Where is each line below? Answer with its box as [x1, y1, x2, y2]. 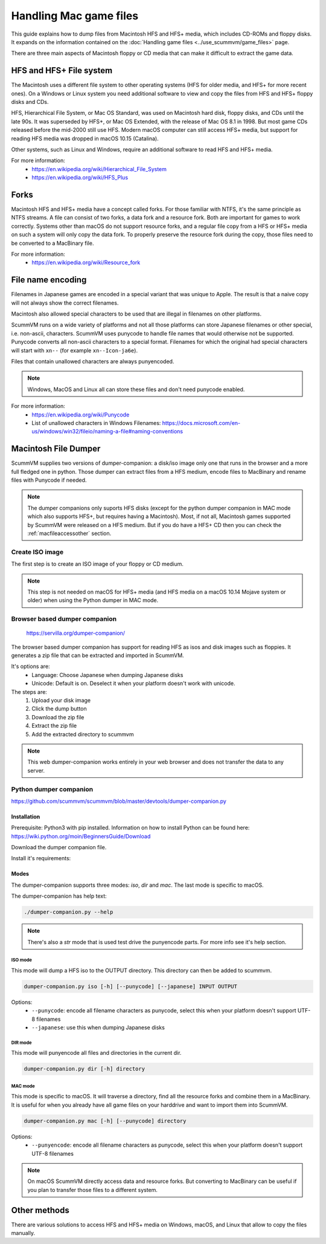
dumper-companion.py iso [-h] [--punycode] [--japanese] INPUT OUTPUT [24, 983, 238, 990]
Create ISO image [11, 548, 63, 556]
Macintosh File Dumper [11, 444, 101, 454]
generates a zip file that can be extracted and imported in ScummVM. [11, 652, 184, 659]
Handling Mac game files [11, 9, 139, 22]
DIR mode [11, 1040, 32, 1046]
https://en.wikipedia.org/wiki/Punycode [31, 411, 130, 418]
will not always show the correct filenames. [11, 299, 119, 306]
